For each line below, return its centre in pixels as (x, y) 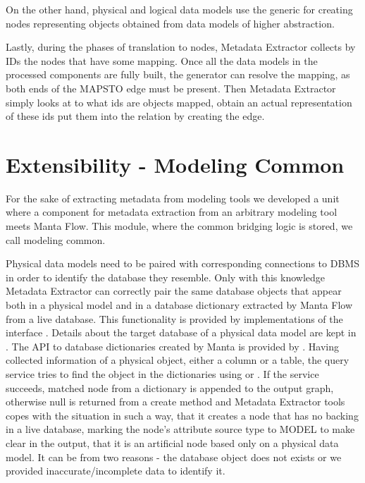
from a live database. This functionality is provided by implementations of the (174, 318)
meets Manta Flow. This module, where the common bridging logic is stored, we (179, 226)
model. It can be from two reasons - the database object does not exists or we (174, 457)
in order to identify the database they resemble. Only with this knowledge (166, 277)
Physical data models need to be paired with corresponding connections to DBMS (182, 263)
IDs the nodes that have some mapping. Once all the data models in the (162, 60)
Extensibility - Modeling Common (175, 164)
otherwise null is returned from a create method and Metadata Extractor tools (175, 402)
